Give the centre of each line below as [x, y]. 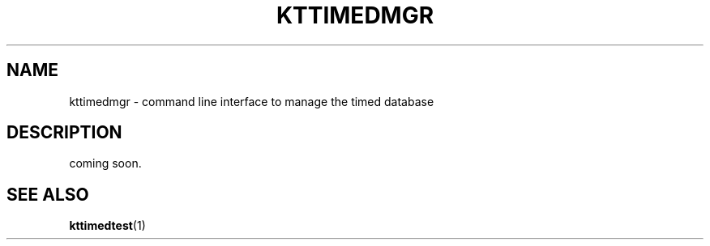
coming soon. [105, 163]
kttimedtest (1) [107, 226]
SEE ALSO [48, 194]
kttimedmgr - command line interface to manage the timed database [252, 101]
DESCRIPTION [64, 133]
